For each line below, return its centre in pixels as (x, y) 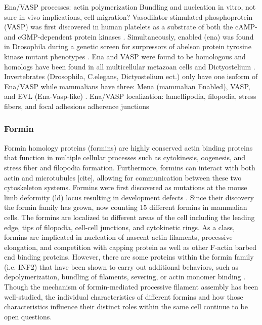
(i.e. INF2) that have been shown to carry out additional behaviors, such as (121, 266)
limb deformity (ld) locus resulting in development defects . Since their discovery (129, 197)
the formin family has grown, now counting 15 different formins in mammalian (126, 207)
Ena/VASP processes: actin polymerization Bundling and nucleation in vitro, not (130, 7)
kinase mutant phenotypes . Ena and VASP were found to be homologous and (125, 56)
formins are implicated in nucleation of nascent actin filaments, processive (118, 237)
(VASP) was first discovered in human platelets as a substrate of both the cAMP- (131, 27)
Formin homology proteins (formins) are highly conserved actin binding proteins (128, 147)
